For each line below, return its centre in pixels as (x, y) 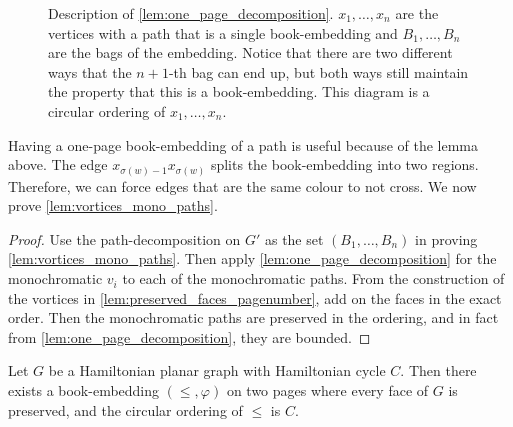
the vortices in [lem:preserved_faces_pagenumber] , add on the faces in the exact (255, 297)
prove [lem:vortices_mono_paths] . (113, 205)
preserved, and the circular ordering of (125, 409)
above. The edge (58, 164)
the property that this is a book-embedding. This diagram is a (239, 91)
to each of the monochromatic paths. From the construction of (313, 278)
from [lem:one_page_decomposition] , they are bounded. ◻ (189, 336)
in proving (446, 238)
